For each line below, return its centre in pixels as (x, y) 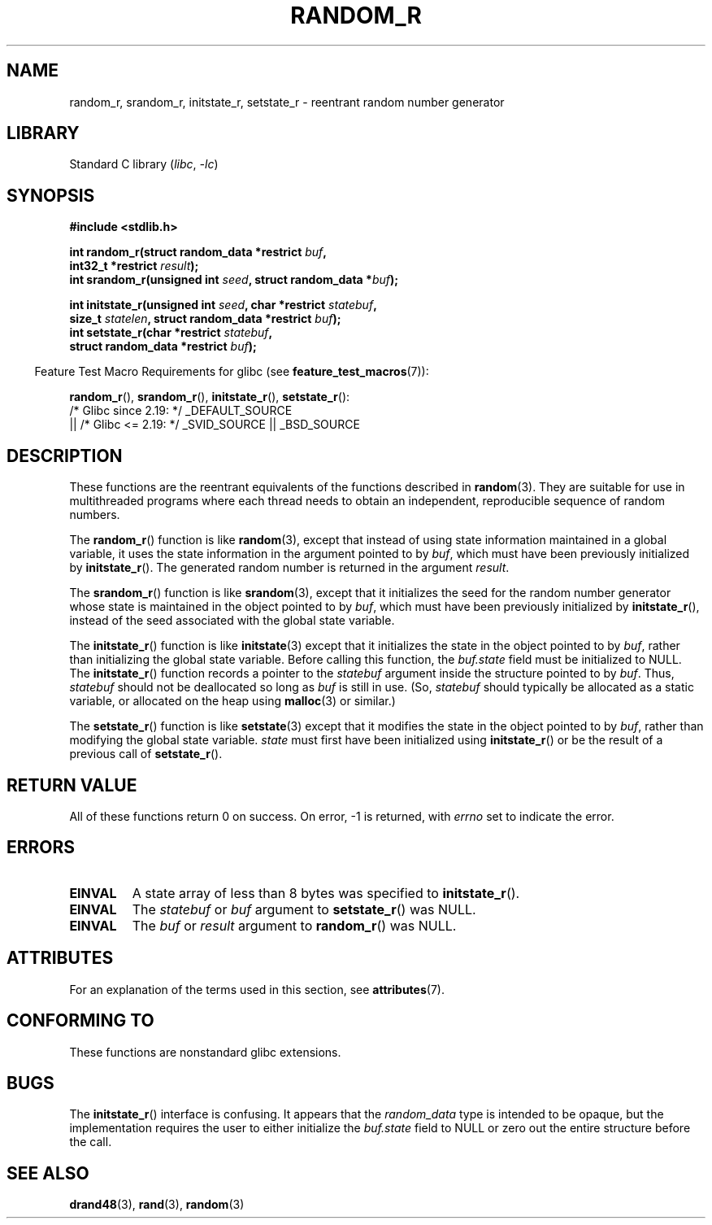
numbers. (95, 515)
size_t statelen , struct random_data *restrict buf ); (205, 319)
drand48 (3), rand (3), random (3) (157, 1205)
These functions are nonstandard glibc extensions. (205, 1052)
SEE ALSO (48, 1173)
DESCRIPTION (65, 456)
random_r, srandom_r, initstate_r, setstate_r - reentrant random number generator (287, 102)
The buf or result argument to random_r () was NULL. (294, 925)
